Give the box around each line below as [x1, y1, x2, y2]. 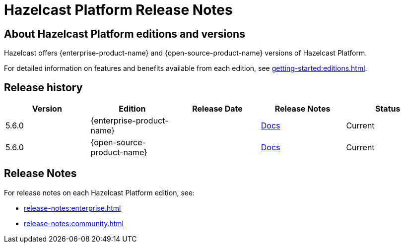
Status [375, 104, 401, 114]
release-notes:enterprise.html [24, 203, 121, 212]
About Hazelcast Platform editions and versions [4, 27, 245, 40]
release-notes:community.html [24, 219, 124, 228]
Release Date [192, 104, 243, 114]
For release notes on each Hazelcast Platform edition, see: [4, 188, 195, 197]
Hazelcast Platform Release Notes [4, 1, 233, 18]
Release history [4, 81, 83, 94]
